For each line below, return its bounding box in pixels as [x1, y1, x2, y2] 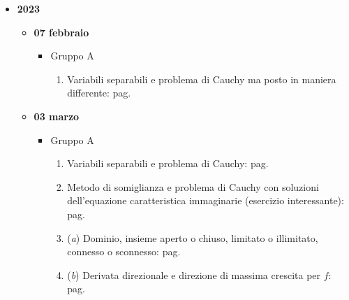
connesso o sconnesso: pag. [67, 244, 181, 259]
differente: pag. [67, 85, 131, 100]
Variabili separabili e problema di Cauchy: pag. [67, 156, 269, 171]
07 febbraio [34, 24, 89, 39]
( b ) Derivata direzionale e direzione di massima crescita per [67, 267, 321, 282]
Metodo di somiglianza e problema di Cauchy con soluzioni [67, 179, 319, 194]
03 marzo [34, 108, 80, 123]
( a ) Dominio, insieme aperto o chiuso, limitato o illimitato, [67, 230, 318, 245]
